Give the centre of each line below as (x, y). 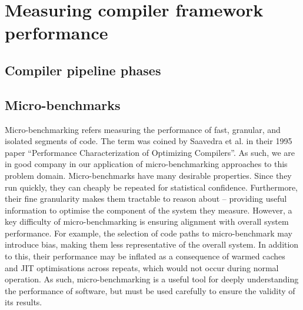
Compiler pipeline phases (83, 70)
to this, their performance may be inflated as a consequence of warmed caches (145, 256)
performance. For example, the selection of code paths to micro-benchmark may (149, 233)
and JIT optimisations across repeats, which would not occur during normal (142, 267)
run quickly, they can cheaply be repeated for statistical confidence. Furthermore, (151, 187)
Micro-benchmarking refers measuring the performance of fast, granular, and (143, 129)
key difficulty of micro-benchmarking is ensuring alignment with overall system (147, 221)
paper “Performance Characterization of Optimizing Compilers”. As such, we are (150, 152)
